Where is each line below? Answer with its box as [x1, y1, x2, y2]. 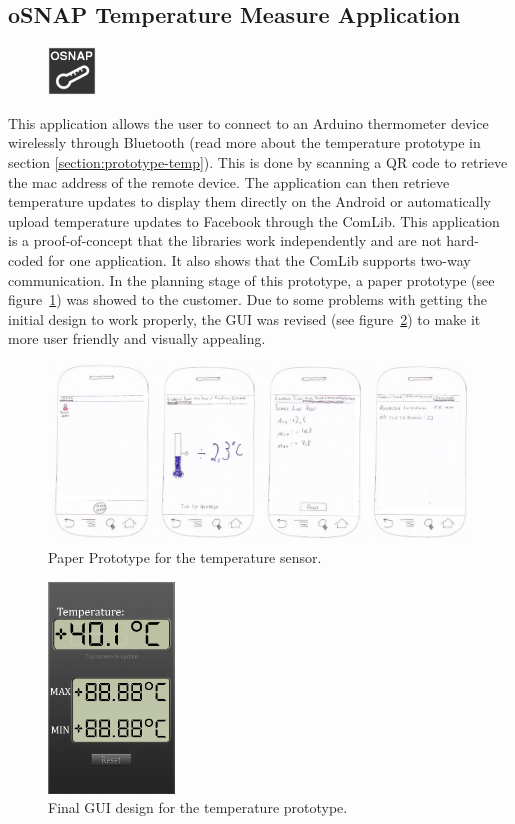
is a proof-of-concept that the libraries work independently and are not [8, 230, 442, 251]
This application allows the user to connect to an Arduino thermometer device [8, 112, 489, 133]
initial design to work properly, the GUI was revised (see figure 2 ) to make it [8, 308, 481, 329]
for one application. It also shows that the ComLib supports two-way [48, 249, 471, 270]
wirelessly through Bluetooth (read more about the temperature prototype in [8, 132, 481, 153]
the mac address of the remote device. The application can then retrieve [8, 171, 450, 192]
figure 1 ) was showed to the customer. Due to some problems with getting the [8, 289, 487, 310]
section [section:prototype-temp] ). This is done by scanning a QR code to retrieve [8, 151, 508, 172]
